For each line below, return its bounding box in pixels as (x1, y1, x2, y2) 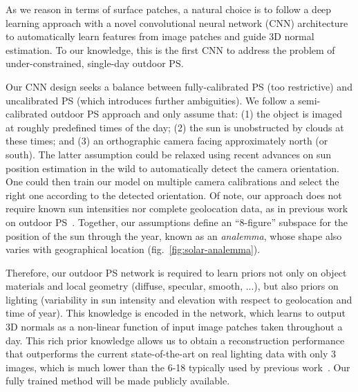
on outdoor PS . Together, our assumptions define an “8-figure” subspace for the (6, 214, 348, 229)
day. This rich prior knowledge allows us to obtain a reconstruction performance (6, 333, 345, 347)
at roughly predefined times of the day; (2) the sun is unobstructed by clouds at (6, 120, 344, 134)
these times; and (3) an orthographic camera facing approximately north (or (6, 133, 328, 148)
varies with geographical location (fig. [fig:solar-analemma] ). (6, 242, 261, 256)
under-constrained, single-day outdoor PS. (6, 56, 184, 71)
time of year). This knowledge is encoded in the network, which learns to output (6, 306, 346, 320)
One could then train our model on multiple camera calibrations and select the (6, 174, 339, 189)
